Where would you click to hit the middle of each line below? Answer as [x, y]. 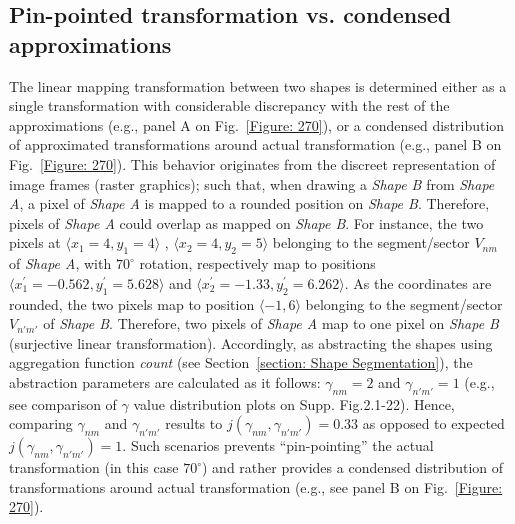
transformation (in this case [94, 467]
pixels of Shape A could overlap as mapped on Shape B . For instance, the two [246, 222]
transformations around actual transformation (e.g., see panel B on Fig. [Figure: [256, 486]
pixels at [35, 242]
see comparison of [63, 403]
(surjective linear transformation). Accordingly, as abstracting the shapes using [251, 342]
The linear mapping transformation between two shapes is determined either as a [258, 85]
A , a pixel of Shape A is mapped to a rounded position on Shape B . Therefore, [249, 203]
